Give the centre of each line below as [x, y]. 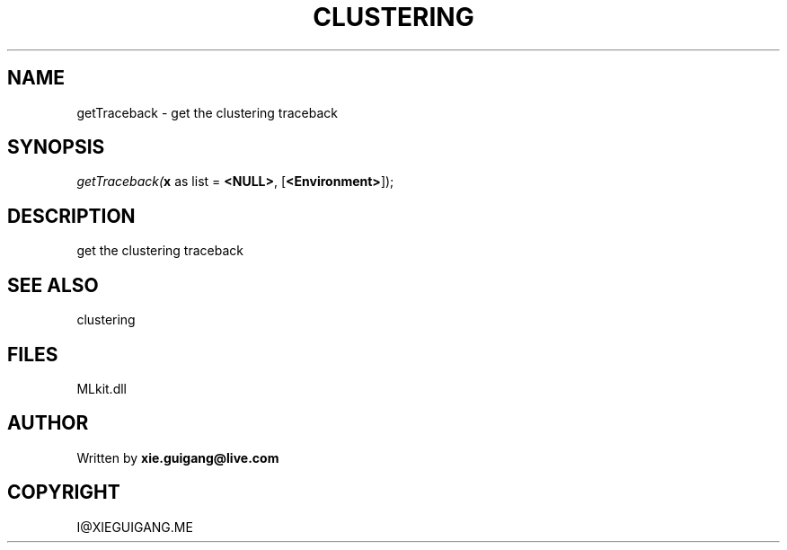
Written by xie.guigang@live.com [178, 457]
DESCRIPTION [71, 216]
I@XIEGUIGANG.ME [135, 527]
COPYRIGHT [64, 492]
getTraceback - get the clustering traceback [207, 112]
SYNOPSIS [56, 147]
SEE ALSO [53, 285]
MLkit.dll [102, 388]
